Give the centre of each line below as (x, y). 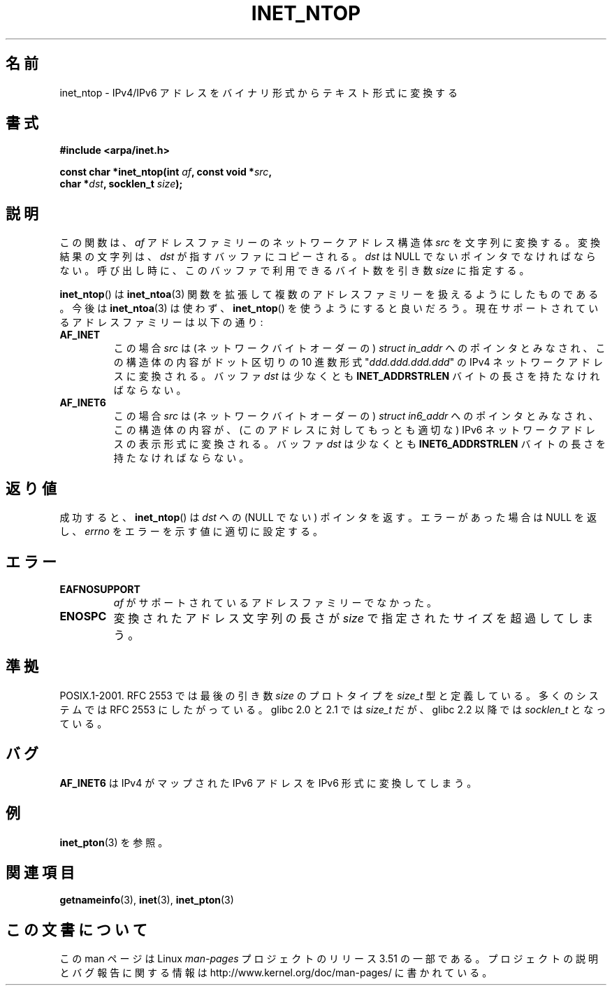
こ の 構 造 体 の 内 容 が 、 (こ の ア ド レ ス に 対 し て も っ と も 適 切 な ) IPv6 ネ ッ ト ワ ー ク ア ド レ (354, 430)
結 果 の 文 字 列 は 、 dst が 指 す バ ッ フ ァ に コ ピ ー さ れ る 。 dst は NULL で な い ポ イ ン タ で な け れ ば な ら (328, 257)
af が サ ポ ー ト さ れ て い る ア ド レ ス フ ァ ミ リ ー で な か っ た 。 (275, 602)
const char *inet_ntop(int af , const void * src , (166, 172)
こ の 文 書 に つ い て (76, 929)
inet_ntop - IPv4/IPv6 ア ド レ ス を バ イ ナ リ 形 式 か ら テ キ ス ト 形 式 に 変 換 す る (259, 92)
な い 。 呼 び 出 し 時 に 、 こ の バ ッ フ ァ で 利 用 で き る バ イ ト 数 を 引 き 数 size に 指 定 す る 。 (294, 271)
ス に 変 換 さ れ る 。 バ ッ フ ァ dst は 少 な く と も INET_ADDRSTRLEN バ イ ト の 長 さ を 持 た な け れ (357, 376)
